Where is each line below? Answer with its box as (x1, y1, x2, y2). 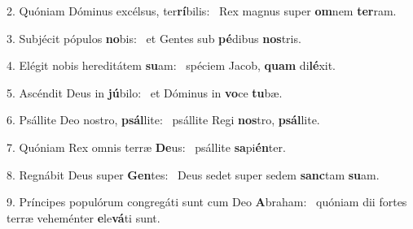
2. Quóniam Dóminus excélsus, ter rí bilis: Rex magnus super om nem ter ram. (7, 2, 397, 19)
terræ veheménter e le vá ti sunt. (7, 209, 160, 226)
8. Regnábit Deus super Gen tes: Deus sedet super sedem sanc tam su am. (7, 166, 380, 183)
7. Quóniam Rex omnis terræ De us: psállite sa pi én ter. (7, 138, 286, 155)
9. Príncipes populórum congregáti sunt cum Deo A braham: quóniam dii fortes (7, 193, 407, 210)
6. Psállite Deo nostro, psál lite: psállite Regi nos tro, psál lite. (7, 111, 320, 128)
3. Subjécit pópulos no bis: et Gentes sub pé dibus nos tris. (7, 29, 301, 46)
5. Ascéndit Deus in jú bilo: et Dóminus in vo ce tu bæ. (7, 84, 283, 101)
